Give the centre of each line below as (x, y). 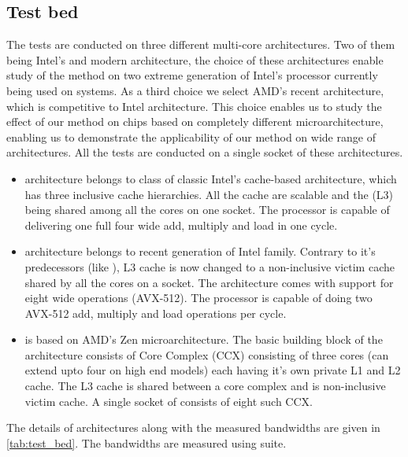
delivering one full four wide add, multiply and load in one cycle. (181, 225)
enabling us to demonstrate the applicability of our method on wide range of (191, 136)
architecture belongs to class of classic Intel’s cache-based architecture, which (211, 178)
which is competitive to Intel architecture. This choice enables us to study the (194, 106)
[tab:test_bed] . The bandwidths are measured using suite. (147, 442)
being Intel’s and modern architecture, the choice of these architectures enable (195, 59)
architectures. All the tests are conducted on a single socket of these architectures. (205, 152)
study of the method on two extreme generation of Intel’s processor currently (192, 75)
